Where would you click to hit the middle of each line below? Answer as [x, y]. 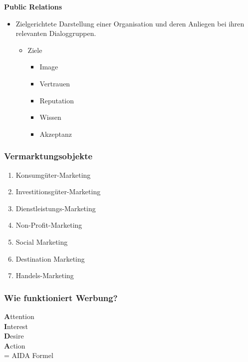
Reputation [57, 100]
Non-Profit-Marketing [49, 225]
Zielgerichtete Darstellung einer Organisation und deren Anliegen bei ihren [130, 23]
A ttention [19, 316]
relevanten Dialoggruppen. [56, 33]
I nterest [16, 326]
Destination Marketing [50, 258]
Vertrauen [55, 83]
